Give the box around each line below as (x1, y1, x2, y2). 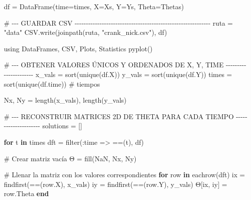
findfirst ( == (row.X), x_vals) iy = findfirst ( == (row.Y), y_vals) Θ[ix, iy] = (4, 179, 227, 189)
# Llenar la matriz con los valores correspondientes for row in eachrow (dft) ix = (4, 169, 245, 180)
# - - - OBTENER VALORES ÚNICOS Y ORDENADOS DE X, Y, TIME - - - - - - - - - (4, 60, 247, 70)
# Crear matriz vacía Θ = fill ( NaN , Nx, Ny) (4, 153, 137, 163)
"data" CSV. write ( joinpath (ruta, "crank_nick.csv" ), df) (4, 27, 167, 37)
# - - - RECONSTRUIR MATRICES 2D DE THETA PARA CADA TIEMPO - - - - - (4, 111, 248, 121)
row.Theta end (4, 188, 49, 199)
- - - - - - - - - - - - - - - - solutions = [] (4, 121, 82, 131)
